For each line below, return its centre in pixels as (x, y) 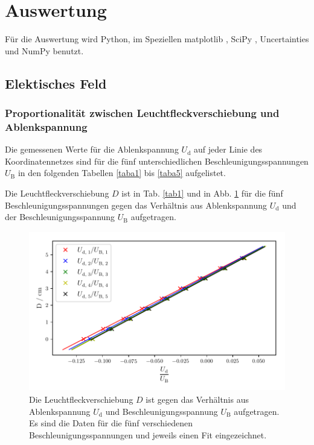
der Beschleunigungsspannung (60, 217)
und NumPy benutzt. (44, 50)
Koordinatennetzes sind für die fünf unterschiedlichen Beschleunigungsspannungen (157, 161)
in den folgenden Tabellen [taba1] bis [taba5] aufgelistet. (122, 173)
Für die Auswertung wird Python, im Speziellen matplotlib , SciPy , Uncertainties (157, 39)
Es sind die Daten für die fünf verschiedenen (111, 423)
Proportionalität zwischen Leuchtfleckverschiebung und (142, 113)
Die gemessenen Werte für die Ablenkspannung (92, 149)
